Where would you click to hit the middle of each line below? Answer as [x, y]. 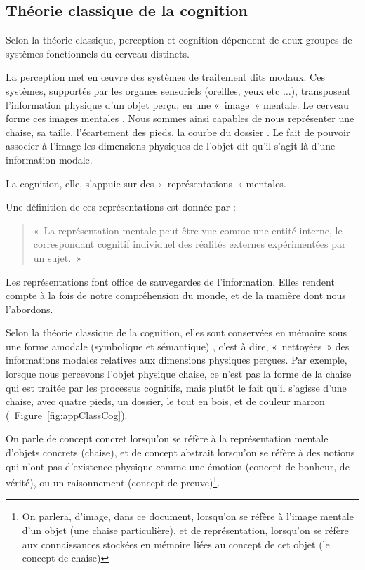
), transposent [321, 90]
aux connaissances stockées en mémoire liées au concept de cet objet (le [176, 544]
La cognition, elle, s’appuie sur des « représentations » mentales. [146, 183]
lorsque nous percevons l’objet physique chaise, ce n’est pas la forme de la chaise [179, 374]
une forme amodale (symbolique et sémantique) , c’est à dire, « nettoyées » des [178, 346]
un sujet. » [57, 257]
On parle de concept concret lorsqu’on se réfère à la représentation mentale [167, 438]
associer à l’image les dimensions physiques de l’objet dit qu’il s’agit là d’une [171, 146]
